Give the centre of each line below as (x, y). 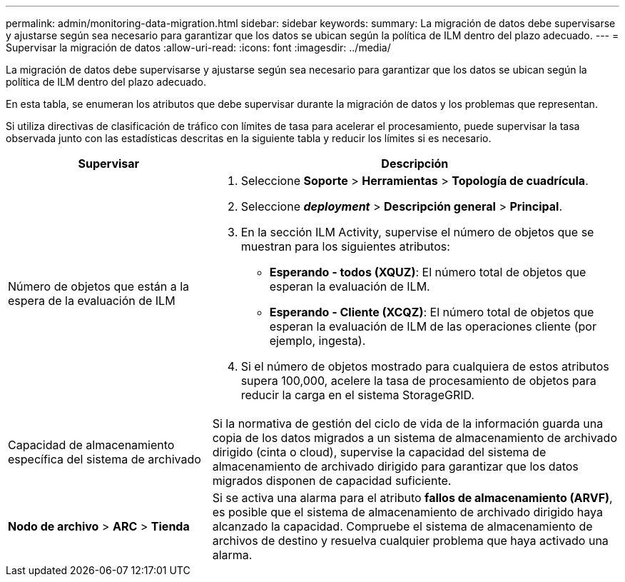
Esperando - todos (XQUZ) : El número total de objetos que (428, 272)
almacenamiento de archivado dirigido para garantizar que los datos (395, 466)
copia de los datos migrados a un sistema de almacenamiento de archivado (415, 438)
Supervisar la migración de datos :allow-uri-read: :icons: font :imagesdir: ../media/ (198, 47)
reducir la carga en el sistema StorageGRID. (357, 395)
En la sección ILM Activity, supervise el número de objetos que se (417, 232)
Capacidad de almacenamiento (91, 445)
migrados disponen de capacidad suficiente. (332, 481)
